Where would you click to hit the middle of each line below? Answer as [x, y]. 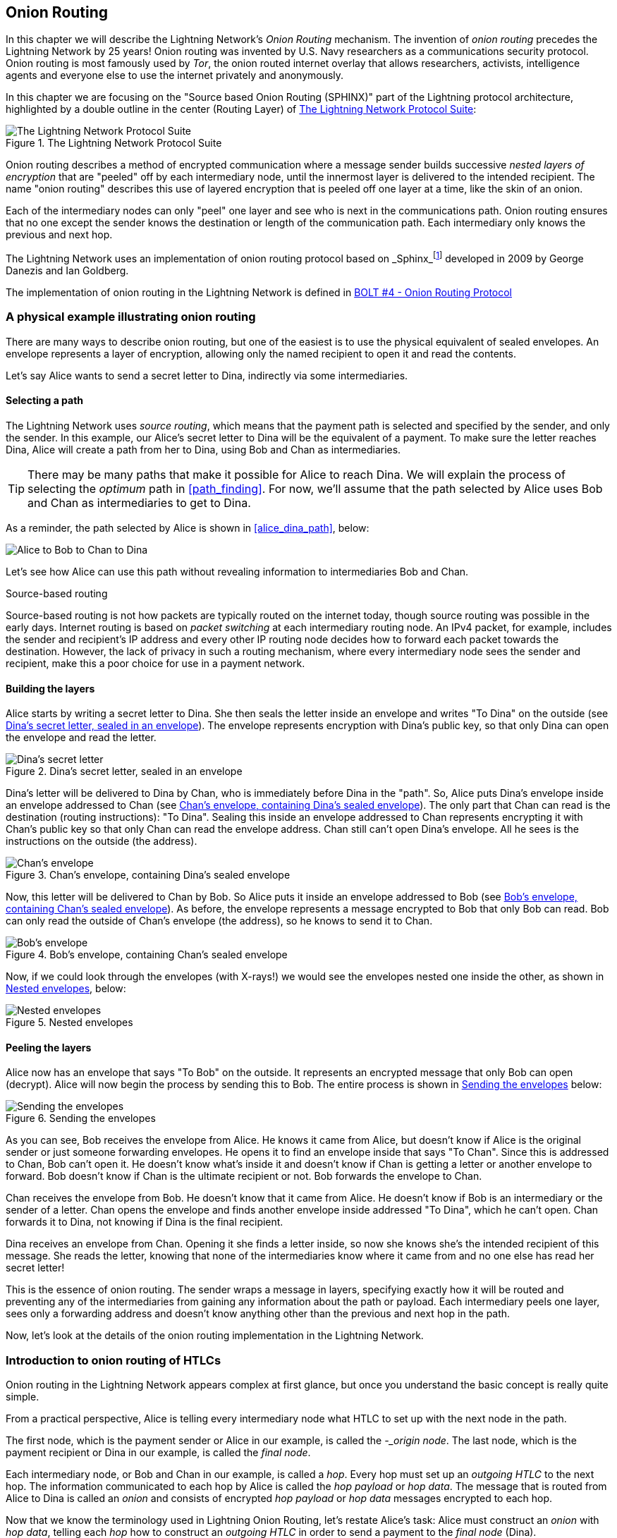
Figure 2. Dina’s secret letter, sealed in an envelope [124, 771]
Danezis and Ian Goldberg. [67, 271]
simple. [23, 1397]
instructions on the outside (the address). [102, 841]
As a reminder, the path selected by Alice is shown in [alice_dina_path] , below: [188, 528]
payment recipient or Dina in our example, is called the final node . [158, 1453]
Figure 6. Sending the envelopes [81, 1118]
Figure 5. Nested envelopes [69, 1023]
